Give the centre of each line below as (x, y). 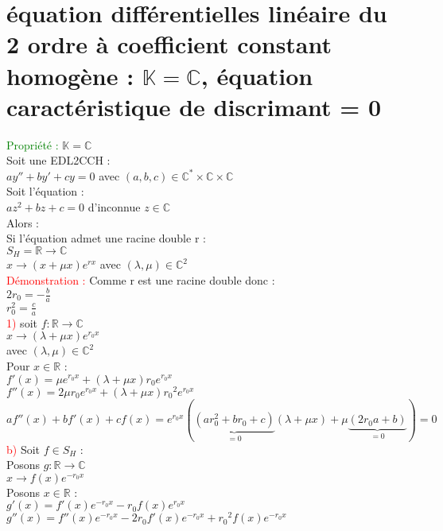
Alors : (23, 222)
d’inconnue (114, 207)
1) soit (22, 322)
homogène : (70, 75)
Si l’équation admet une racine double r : (106, 238)
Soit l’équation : (45, 191)
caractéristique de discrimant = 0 (194, 106)
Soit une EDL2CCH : (58, 160)
